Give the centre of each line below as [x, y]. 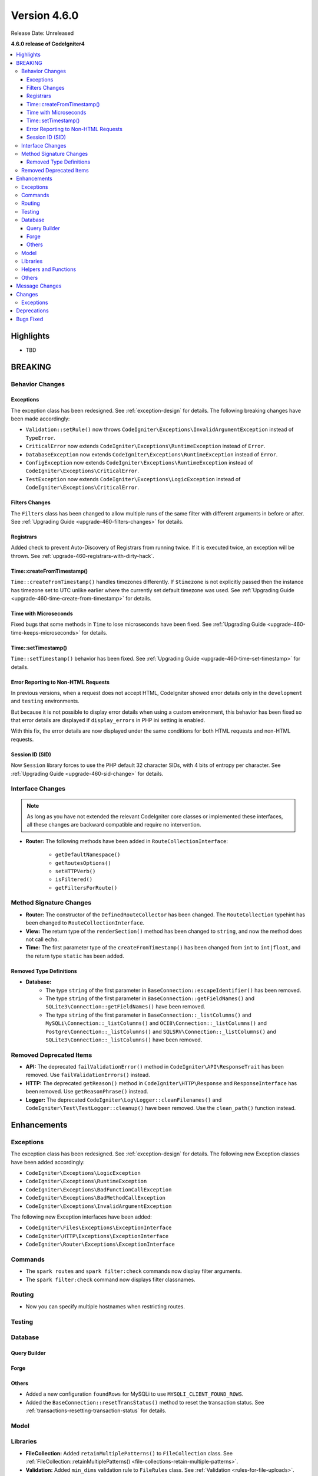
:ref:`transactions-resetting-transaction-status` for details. [96, 1410]
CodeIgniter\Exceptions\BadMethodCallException [96, 1198]
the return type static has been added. [75, 956]
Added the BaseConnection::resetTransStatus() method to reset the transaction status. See [145, 1402]
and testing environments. [45, 701]
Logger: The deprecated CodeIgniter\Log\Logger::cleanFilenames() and [124, 1100]
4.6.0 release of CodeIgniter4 [48, 44]
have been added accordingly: [48, 1162]
